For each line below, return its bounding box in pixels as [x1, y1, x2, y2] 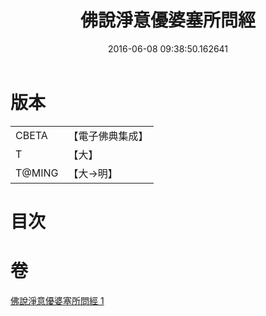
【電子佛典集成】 [68, 129, 149, 143]
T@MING [15, 166, 59, 180]
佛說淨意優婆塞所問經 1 [10, 294, 105, 306]
